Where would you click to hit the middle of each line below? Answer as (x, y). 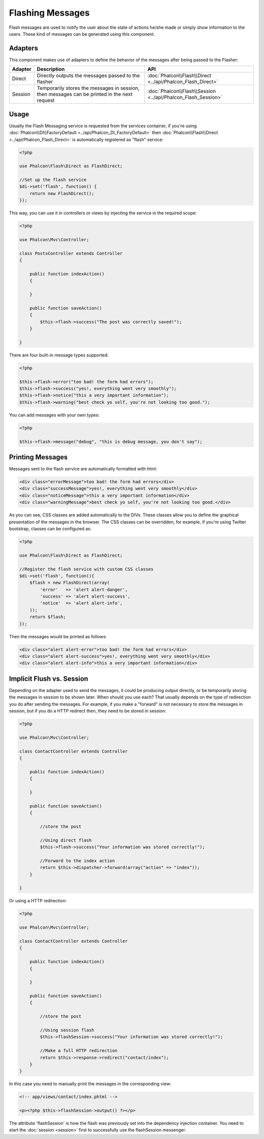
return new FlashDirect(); (62, 193)
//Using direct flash (66, 840)
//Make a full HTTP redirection (78, 1051)
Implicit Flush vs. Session (49, 679)
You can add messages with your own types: (54, 415)
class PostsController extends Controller (71, 253)
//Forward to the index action (77, 860)
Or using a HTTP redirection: (38, 901)
